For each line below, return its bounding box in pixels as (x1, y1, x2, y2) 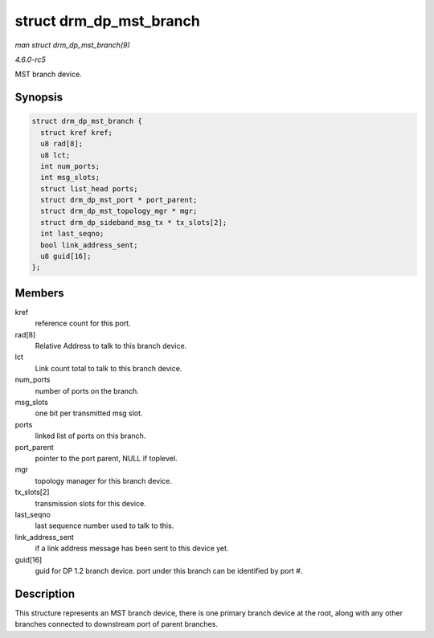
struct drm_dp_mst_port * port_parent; (40, 195, 198, 205)
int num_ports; (40, 162, 100, 170)
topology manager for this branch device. (35, 476, 173, 485)
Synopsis (14, 91, 63, 104)
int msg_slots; (40, 173, 100, 182)
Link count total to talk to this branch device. (35, 363, 182, 373)
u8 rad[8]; (40, 139, 84, 149)
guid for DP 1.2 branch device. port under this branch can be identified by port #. (35, 566, 303, 575)
